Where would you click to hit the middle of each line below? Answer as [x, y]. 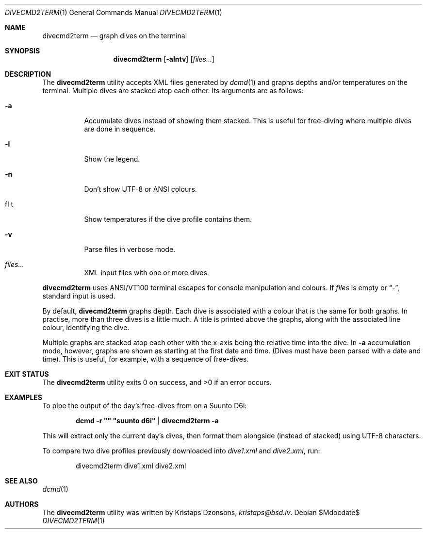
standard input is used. [79, 296]
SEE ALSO [21, 481]
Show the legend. [112, 159]
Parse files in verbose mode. [130, 249]
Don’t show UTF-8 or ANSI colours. [140, 189]
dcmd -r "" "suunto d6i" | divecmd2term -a [147, 421]
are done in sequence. [120, 129]
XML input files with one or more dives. [147, 273]
